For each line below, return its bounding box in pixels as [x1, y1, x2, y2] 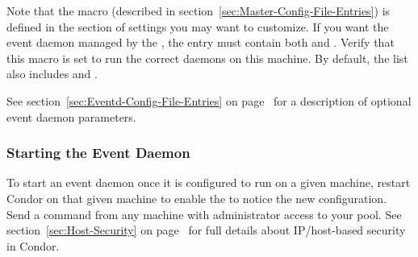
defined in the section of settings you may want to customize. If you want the [6, 18, 389, 35]
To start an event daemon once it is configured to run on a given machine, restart [6, 174, 411, 191]
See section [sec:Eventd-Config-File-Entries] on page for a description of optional [6, 92, 412, 109]
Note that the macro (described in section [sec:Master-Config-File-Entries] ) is [6, 2, 391, 19]
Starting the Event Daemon [6, 143, 190, 163]
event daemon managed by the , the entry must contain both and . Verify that [6, 34, 395, 51]
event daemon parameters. [6, 108, 136, 125]
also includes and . [6, 65, 98, 82]
